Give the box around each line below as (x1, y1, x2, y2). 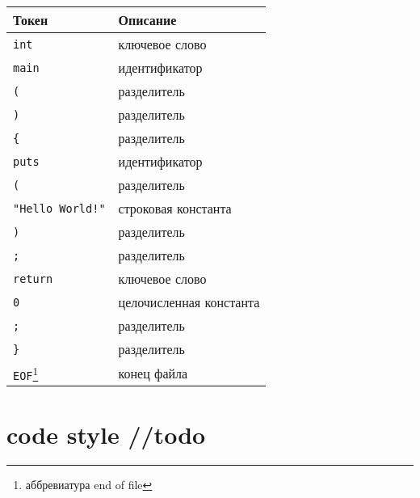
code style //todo (6, 417, 206, 450)
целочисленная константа (118, 293, 260, 311)
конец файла (118, 363, 188, 382)
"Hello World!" (13, 201, 106, 215)
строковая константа (118, 199, 232, 217)
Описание (118, 11, 177, 29)
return (13, 272, 53, 285)
